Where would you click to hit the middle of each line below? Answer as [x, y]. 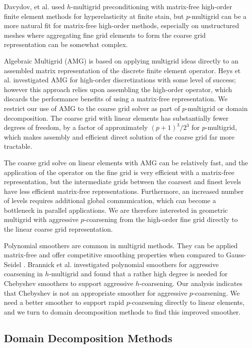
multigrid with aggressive [41, 219]
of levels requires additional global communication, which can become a [110, 200]
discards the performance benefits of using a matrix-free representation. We [116, 99]
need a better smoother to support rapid [64, 302]
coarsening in [24, 274]
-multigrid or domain [216, 108]
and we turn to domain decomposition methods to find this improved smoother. [122, 311]
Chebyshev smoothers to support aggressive [69, 283]
